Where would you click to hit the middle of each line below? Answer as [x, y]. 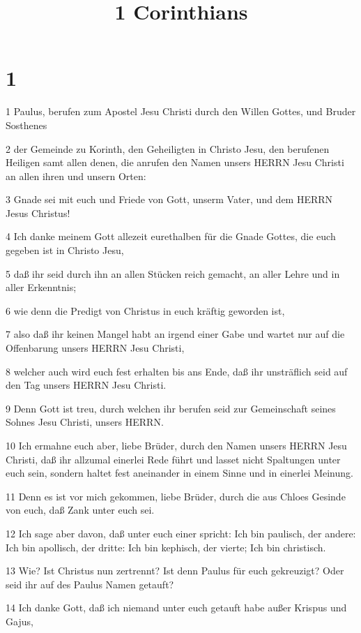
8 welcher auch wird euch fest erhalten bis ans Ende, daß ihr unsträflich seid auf [177, 371]
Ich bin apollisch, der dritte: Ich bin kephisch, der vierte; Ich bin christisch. [166, 547]
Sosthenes [26, 125]
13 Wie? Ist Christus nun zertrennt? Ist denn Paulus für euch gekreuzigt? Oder [175, 571]
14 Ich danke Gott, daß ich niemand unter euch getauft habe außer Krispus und [176, 608]
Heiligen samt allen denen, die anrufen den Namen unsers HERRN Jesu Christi [175, 162]
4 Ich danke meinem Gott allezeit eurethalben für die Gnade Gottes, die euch [171, 236]
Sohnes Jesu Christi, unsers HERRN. [85, 422]
